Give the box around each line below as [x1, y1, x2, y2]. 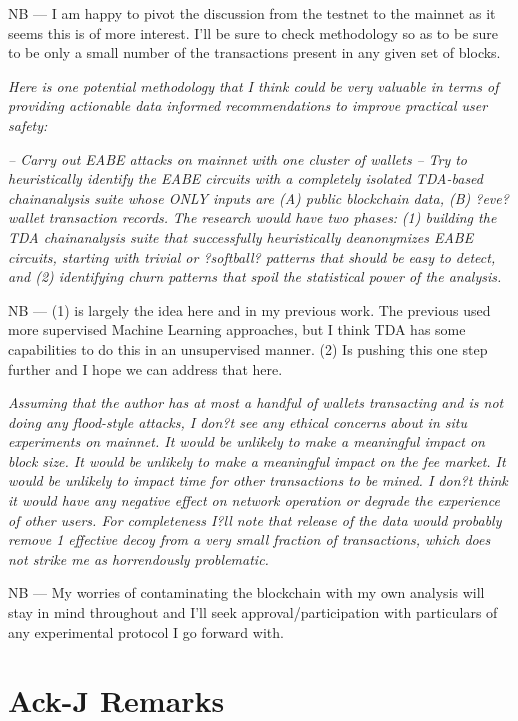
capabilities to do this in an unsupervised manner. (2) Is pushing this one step [8, 338, 488, 359]
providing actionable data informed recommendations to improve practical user [8, 95, 488, 116]
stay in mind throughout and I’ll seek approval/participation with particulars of [8, 602, 498, 623]
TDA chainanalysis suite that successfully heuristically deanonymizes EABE [8, 226, 474, 247]
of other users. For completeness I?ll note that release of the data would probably [8, 509, 502, 530]
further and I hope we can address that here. [8, 358, 283, 379]
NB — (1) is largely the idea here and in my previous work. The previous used [8, 299, 491, 320]
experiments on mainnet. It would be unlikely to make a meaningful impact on [8, 431, 485, 452]
